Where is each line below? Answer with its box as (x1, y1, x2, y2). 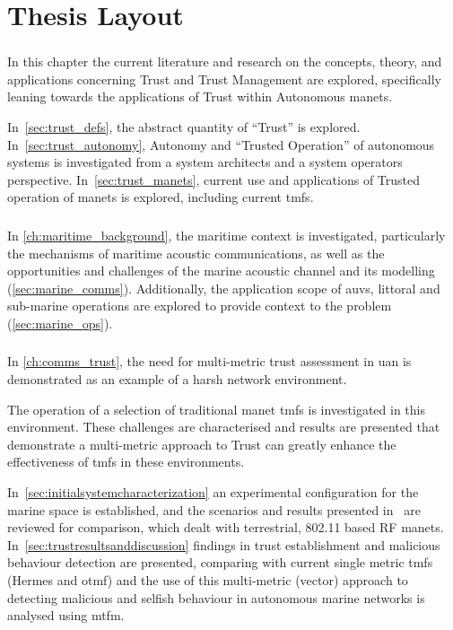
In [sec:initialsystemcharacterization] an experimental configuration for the (7, 483, 419, 502)
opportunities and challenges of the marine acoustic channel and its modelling (7, 261, 435, 280)
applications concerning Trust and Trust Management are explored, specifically (7, 69, 441, 88)
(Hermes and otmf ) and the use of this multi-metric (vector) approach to (7, 570, 408, 589)
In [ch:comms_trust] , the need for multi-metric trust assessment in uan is (7, 352, 412, 371)
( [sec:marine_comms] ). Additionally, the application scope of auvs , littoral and (7, 278, 440, 297)
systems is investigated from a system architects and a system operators (7, 153, 403, 171)
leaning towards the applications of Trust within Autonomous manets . (7, 87, 393, 106)
